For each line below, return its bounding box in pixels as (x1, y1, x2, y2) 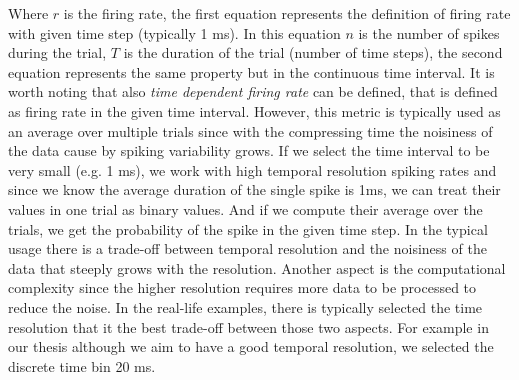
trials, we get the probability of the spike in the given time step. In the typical (8, 218, 488, 239)
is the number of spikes (358, 22, 500, 43)
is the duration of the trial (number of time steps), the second (123, 42, 503, 63)
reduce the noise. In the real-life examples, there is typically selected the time (8, 296, 483, 317)
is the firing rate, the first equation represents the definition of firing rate (63, 3, 511, 23)
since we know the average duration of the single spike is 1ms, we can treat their (8, 179, 501, 200)
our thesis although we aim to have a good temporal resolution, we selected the (8, 336, 494, 357)
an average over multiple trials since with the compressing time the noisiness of (8, 120, 493, 141)
